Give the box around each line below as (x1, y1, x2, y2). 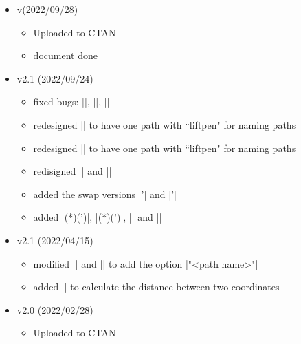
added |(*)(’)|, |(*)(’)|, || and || (33, 210, 162, 224)
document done (33, 48, 98, 63)
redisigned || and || (33, 164, 112, 178)
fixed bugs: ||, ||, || (33, 94, 110, 109)
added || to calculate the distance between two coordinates (33, 279, 280, 294)
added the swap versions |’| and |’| (33, 186, 177, 201)
